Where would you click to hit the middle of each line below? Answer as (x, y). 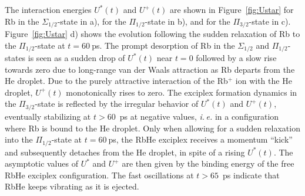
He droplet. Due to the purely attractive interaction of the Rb (116, 81)
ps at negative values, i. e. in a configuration (199, 116)
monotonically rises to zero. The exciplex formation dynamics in (182, 92)
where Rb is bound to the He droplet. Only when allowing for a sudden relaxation (152, 128)
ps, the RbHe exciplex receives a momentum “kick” (200, 139)
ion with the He (264, 81)
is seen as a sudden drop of (76, 58)
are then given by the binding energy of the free (208, 163)
